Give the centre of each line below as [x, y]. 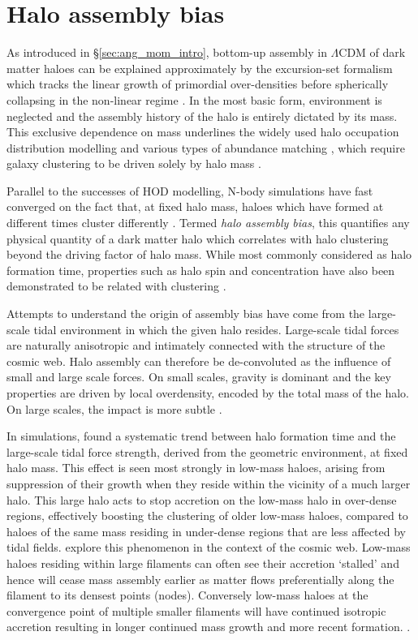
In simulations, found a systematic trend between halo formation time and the [201, 436]
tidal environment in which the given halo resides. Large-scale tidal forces [216, 329]
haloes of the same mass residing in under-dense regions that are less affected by [206, 531]
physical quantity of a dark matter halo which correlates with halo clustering [198, 238]
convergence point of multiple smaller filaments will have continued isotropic [196, 610]
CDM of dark [372, 52]
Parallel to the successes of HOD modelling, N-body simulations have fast [190, 190]
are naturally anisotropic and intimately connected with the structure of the [196, 345]
